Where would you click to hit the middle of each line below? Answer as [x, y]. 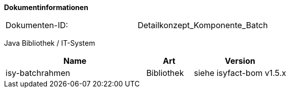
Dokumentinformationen [46, 7]
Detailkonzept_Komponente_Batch [202, 25]
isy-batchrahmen [38, 73]
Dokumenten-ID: [37, 25]
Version [240, 61]
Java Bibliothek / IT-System [50, 43]
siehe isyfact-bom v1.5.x [240, 73]
